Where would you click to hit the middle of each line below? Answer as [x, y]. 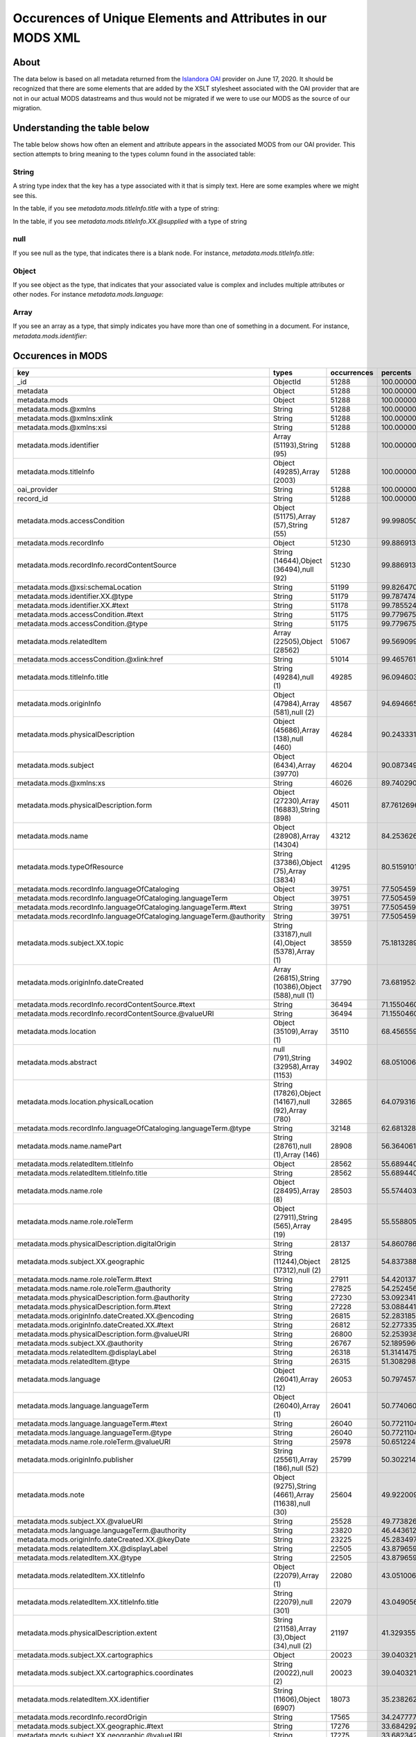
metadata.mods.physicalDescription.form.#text [94, 1306]
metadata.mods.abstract [57, 1062]
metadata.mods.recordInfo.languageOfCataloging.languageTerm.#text [132, 907]
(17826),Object [297, 1093]
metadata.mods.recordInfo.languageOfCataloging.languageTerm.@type [134, 1128]
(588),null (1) [294, 995]
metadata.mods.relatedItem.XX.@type [79, 1558]
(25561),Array [295, 1459]
